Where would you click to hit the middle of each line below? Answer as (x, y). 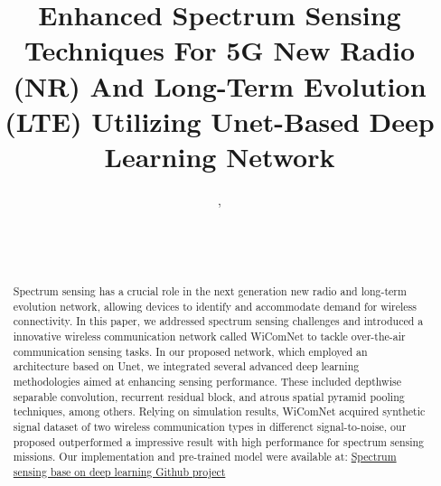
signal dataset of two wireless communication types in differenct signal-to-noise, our (210, 426)
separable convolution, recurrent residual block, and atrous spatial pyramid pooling (209, 396)
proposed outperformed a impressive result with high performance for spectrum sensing (219, 441)
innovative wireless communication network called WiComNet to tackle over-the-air (209, 336)
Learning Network (220, 156)
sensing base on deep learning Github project (119, 471)
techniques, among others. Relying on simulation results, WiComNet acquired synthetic (219, 411)
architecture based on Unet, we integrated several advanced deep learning (186, 366)
